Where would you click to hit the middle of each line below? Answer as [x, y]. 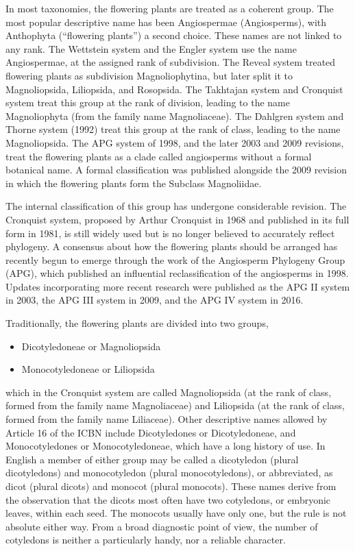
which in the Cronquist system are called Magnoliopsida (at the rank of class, [169, 392]
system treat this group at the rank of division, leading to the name [148, 102]
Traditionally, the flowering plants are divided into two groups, [137, 323]
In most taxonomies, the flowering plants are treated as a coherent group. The [170, 8]
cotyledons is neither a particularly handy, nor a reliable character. [146, 540]
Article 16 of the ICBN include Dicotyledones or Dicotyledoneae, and [151, 432]
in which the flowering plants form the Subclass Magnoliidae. [134, 183]
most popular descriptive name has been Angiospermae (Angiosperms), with [166, 22]
